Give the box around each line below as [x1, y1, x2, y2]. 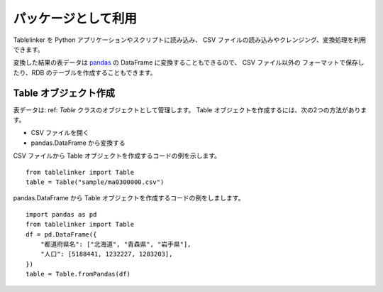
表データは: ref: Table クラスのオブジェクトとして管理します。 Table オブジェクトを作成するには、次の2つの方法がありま [13, 105, 367, 114]
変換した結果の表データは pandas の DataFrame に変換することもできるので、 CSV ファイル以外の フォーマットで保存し [13, 58, 365, 67]
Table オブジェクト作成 [13, 87, 116, 99]
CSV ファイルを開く [30, 129, 89, 137]
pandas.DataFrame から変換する [30, 139, 126, 147]
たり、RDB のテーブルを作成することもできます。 [13, 68, 157, 77]
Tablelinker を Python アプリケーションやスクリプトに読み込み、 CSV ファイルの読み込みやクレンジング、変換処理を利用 [13, 36, 367, 44]
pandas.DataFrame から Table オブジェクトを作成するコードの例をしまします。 [13, 194, 245, 202]
